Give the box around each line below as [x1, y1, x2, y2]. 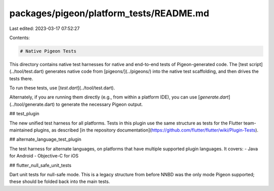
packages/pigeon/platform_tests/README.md [9, 8, 210, 19]
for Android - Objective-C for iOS [9, 153, 79, 159]
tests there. [9, 75, 33, 81]
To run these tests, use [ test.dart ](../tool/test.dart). [9, 85, 115, 91]
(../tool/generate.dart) [9, 101, 55, 107]
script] [249, 61, 263, 67]
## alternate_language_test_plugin [9, 136, 82, 142]
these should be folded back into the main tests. [9, 178, 110, 185]
